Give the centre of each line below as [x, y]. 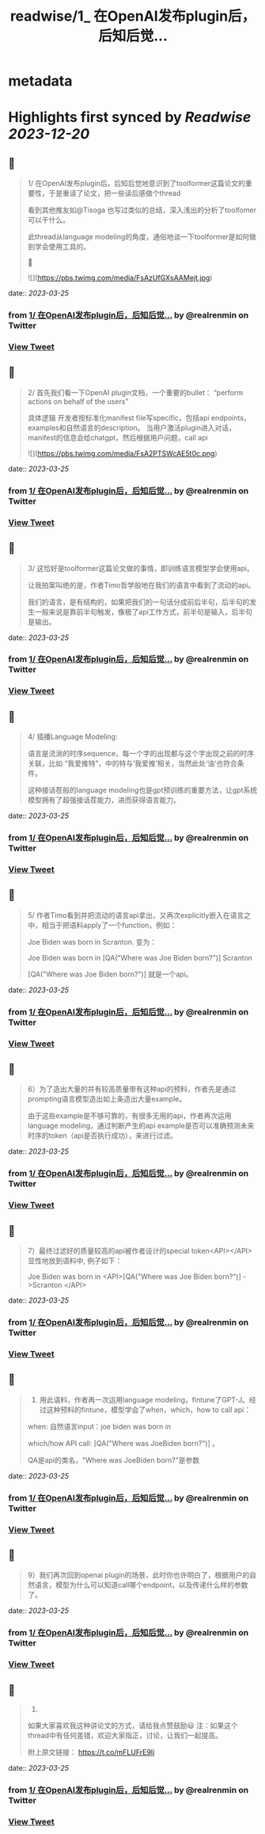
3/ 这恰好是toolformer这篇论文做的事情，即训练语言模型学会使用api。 [141, 568]
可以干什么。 [48, 220]
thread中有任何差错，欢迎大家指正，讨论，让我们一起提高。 [125, 1736]
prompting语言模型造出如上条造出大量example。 [107, 1099]
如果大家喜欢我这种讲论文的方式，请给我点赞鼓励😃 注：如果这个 [133, 1726]
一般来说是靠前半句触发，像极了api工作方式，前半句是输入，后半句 [144, 611]
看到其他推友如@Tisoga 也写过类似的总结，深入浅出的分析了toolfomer [142, 210]
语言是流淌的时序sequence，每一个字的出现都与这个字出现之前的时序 [141, 754]
